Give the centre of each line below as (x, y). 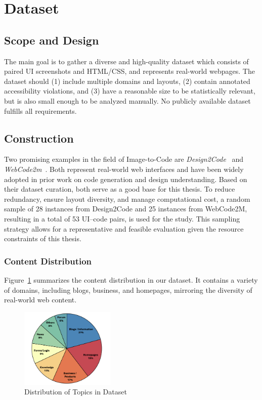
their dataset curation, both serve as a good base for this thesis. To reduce (120, 189)
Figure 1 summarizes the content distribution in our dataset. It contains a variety (131, 279)
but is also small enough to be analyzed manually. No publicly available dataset (127, 100)
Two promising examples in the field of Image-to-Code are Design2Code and (124, 159)
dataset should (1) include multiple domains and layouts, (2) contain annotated (127, 81)
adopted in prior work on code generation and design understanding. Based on (126, 179)
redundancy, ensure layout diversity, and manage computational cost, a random (127, 198)
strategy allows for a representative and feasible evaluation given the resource (124, 228)
